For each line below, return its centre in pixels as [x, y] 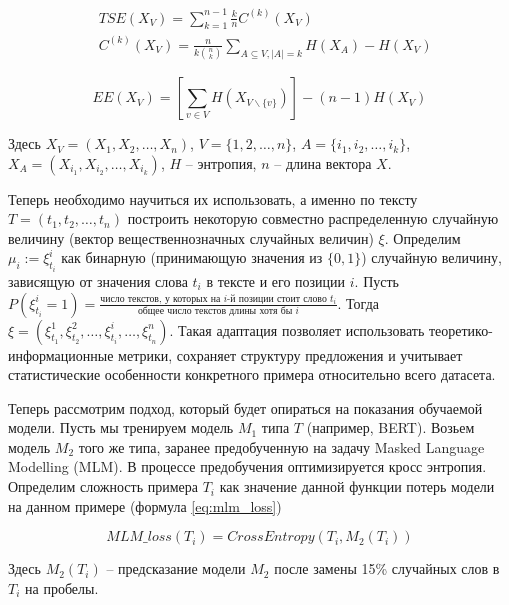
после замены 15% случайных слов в [387, 568]
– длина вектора [323, 162]
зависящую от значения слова [98, 280]
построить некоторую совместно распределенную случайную [313, 218]
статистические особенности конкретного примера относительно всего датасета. [252, 374]
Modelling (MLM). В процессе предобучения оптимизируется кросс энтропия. [247, 466]
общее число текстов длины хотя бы [215, 310]
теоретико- [460, 329]
